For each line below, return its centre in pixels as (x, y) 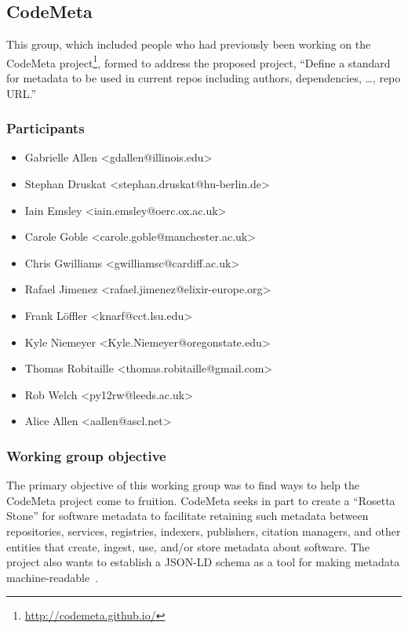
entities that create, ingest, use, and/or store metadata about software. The (188, 546)
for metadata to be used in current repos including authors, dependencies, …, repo (204, 78)
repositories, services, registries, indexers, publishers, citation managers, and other (204, 531)
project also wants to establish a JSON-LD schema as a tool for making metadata (203, 562)
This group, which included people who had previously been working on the (189, 44)
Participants (46, 128)
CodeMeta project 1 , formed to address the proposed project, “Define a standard (199, 61)
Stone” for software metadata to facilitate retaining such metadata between (188, 516)
